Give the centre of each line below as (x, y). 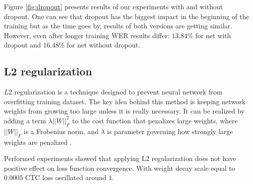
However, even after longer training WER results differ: (87, 35)
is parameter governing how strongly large (170, 131)
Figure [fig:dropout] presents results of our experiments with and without (114, 6)
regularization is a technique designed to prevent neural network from (118, 92)
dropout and (22, 45)
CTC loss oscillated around (66, 177)
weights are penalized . (38, 142)
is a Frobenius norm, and (61, 131)
